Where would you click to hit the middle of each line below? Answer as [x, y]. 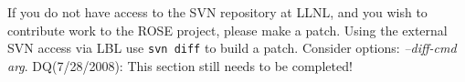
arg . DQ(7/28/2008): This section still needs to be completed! [180, 65]
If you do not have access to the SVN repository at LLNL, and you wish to [217, 12]
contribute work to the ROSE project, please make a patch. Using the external [227, 30]
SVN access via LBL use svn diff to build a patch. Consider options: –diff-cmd [232, 48]
